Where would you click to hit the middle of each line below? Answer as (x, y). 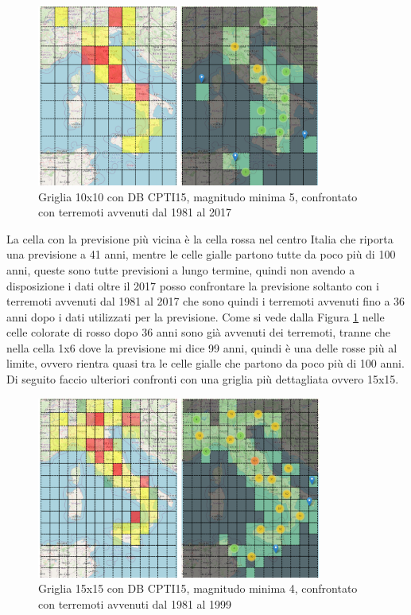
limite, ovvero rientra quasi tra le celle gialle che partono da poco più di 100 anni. (205, 363)
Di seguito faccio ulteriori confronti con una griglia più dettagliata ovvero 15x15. (203, 379)
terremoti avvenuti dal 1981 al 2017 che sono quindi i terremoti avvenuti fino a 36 (206, 301)
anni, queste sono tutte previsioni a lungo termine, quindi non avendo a (181, 269)
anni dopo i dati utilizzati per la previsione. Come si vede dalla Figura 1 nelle (196, 316)
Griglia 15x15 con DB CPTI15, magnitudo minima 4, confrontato (198, 588)
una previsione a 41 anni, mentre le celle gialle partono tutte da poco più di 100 (201, 254)
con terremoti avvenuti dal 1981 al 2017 (135, 212)
